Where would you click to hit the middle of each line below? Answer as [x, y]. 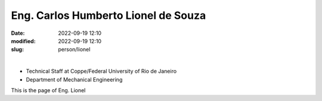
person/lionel [74, 50]
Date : [18, 33]
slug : [17, 50]
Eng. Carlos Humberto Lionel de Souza [109, 15]
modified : [23, 41]
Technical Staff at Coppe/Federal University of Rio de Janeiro [101, 71]
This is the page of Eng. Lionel [48, 90]
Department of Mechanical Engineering [74, 79]
